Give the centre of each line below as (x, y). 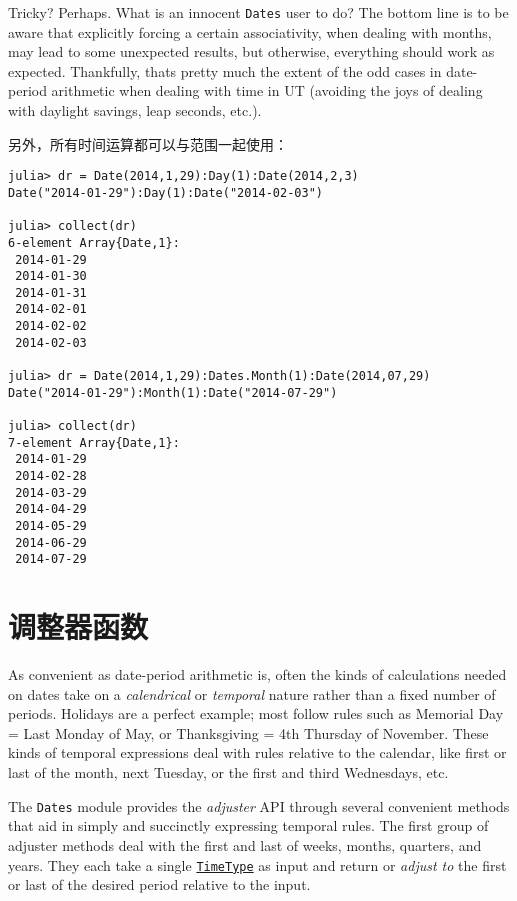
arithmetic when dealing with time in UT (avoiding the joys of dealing (267, 90)
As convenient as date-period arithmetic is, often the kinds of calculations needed (257, 674)
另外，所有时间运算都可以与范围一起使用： (148, 143)
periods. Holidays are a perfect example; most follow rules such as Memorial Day (256, 713)
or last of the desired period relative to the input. (159, 884)
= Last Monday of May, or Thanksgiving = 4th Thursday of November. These (248, 732)
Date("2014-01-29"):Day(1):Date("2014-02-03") (165, 192)
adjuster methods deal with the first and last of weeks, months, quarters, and (245, 844)
